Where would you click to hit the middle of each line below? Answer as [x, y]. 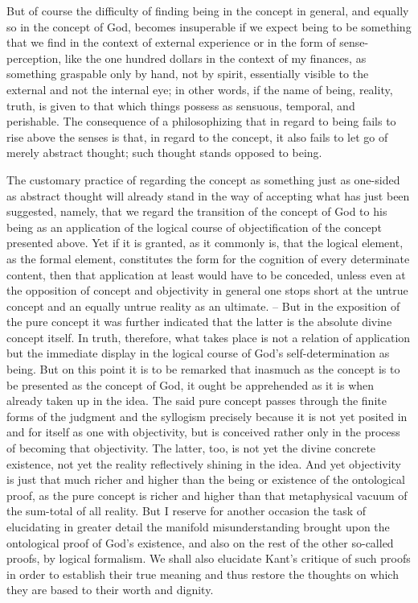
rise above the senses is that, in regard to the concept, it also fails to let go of [197, 136]
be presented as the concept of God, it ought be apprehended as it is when [191, 384]
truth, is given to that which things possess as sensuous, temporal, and [181, 105]
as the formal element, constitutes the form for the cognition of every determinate [208, 258]
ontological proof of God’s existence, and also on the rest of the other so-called [200, 542]
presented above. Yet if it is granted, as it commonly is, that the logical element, [205, 243]
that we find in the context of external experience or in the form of [171, 42]
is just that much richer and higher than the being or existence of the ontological [206, 479]
